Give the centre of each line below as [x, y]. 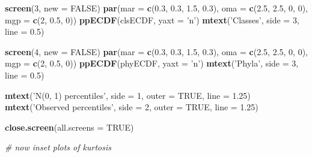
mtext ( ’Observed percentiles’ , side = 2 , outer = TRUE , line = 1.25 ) [132, 107]
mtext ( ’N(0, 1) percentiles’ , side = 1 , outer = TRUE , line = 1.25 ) [128, 95]
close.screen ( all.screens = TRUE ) [69, 127]
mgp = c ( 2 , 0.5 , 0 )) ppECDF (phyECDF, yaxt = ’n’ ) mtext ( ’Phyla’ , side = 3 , [152, 63]
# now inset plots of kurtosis [58, 147]
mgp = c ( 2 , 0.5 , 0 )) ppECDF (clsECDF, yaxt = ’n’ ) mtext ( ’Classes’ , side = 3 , [152, 19]
